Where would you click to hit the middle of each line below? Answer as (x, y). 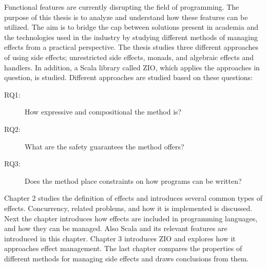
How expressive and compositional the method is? (103, 112)
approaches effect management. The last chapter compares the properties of (123, 248)
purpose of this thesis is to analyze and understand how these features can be (126, 17)
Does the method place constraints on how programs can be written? (133, 180)
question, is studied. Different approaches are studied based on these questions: (128, 77)
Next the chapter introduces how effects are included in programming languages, (131, 218)
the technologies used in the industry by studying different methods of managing (131, 37)
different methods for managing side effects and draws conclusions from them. (127, 258)
